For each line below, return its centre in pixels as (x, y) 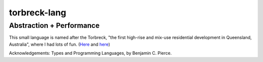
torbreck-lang (38, 12)
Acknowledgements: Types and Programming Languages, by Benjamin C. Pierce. (90, 53)
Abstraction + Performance (54, 25)
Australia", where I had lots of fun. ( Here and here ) (60, 44)
